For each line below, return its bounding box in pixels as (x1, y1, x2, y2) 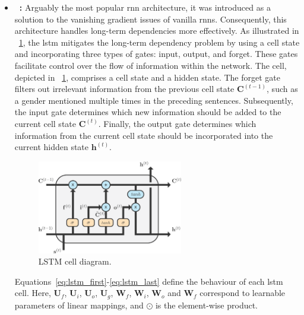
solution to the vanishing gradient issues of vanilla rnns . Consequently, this (14, 12, 287, 25)
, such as (267, 82, 298, 95)
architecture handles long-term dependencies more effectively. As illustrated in (14, 24, 299, 37)
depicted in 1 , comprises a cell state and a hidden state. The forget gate (14, 71, 280, 83)
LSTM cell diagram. (38, 255, 112, 268)
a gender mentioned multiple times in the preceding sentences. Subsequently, (14, 94, 293, 106)
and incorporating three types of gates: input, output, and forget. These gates (14, 47, 298, 60)
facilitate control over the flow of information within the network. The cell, (14, 59, 287, 71)
